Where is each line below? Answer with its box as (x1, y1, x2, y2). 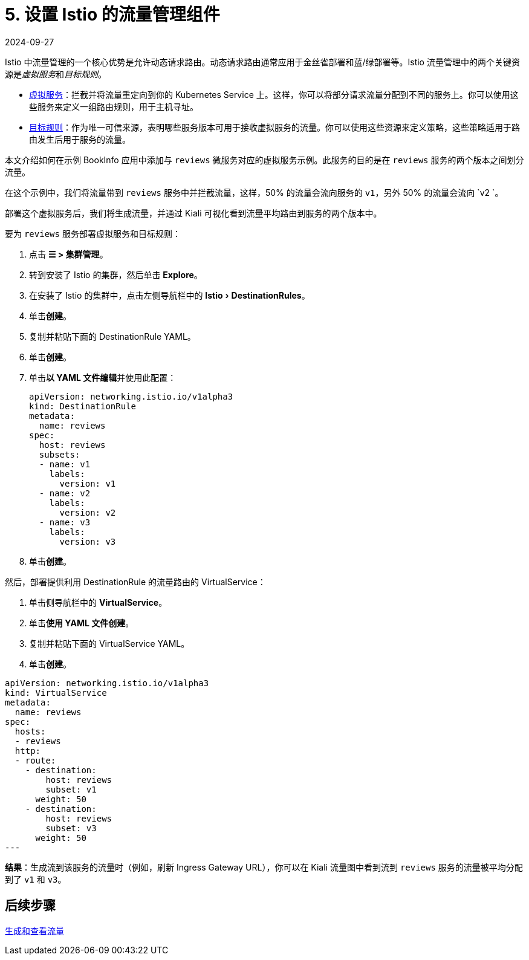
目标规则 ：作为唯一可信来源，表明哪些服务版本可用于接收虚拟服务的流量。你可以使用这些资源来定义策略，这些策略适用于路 (29, 122, 520, 132)
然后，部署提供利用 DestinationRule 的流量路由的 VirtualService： (5, 576, 266, 587)
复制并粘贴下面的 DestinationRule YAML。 (29, 331, 196, 342)
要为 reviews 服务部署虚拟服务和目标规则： (5, 228, 181, 239)
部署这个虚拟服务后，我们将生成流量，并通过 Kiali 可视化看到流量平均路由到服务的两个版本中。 (5, 207, 382, 218)
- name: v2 (39, 488, 91, 498)
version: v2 (59, 507, 116, 517)
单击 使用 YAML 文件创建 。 (29, 617, 134, 628)
